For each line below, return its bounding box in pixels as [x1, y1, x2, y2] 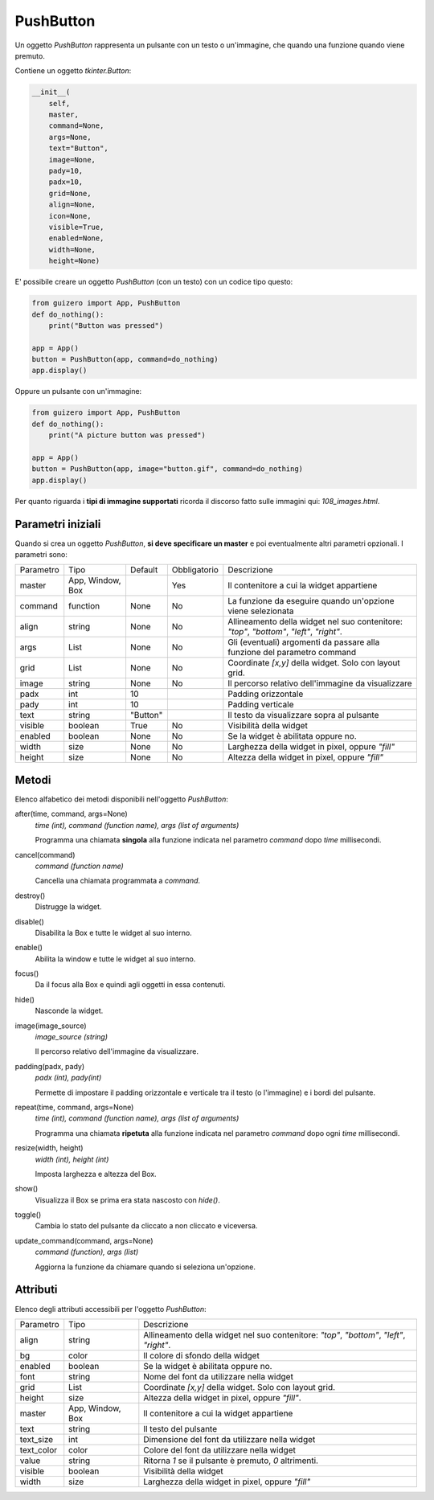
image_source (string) [35, 1032, 108, 1042]
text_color [19, 1444, 58, 1455]
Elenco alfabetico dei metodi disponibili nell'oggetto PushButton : [14, 794, 228, 804]
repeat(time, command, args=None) [14, 1102, 134, 1112]
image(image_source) [14, 1021, 88, 1031]
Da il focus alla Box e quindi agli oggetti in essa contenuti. [35, 980, 226, 990]
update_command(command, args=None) [14, 1236, 154, 1245]
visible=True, [48, 223, 104, 232]
